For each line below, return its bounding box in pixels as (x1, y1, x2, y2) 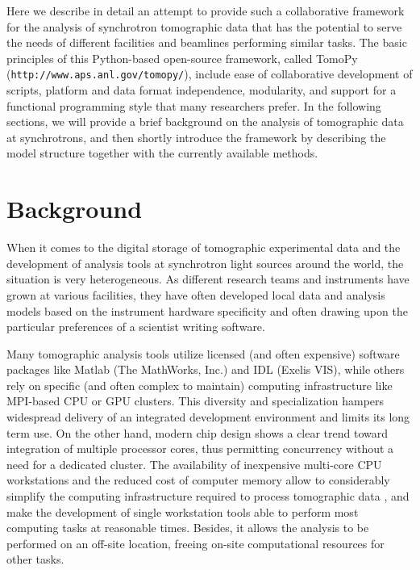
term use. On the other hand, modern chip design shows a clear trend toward (6, 424, 389, 441)
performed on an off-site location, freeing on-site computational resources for (6, 534, 385, 551)
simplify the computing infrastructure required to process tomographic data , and (6, 488, 410, 505)
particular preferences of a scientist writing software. (6, 318, 265, 335)
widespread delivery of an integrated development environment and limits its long (6, 409, 410, 425)
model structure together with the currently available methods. (6, 145, 318, 161)
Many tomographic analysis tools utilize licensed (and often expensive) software (6, 345, 400, 362)
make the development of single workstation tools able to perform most (6, 503, 359, 520)
